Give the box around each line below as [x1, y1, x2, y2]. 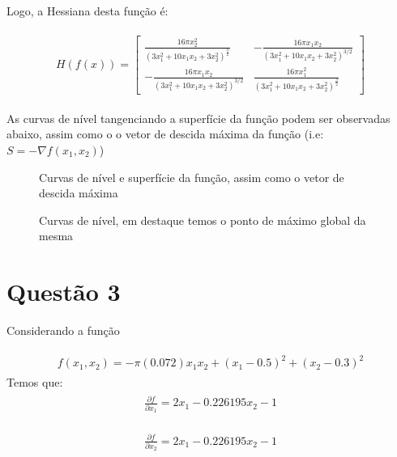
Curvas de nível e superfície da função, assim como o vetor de [39, 168, 344, 185]
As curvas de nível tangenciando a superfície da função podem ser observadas [6, 109, 391, 126]
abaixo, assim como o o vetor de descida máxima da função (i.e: [6, 125, 324, 142]
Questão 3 [6, 275, 121, 308]
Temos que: [6, 374, 63, 391]
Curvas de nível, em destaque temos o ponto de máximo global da [39, 211, 366, 228]
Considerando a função [6, 322, 120, 338]
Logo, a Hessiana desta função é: [6, 2, 169, 19]
